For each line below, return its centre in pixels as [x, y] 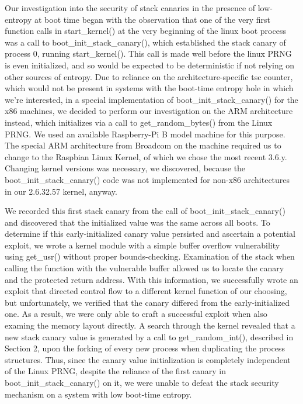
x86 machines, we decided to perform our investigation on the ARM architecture [149, 111]
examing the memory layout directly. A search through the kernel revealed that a [150, 325]
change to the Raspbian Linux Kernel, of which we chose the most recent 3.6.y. [146, 156]
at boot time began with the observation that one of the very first [152, 19]
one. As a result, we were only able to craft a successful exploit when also [136, 314]
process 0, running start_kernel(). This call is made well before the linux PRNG [148, 53]
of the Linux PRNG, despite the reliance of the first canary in [115, 371]
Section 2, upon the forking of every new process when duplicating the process [145, 348]
